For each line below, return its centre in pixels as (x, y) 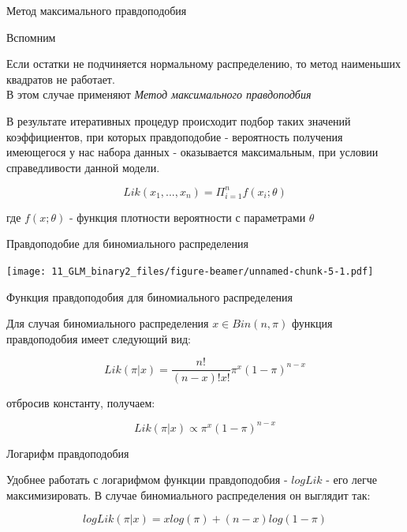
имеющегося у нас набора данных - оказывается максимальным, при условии (192, 152)
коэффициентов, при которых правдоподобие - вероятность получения (175, 136)
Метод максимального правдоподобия (97, 10)
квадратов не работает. (61, 79)
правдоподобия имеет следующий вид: (99, 338)
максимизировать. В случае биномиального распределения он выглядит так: (189, 495)
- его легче (352, 480)
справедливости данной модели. (83, 167)
